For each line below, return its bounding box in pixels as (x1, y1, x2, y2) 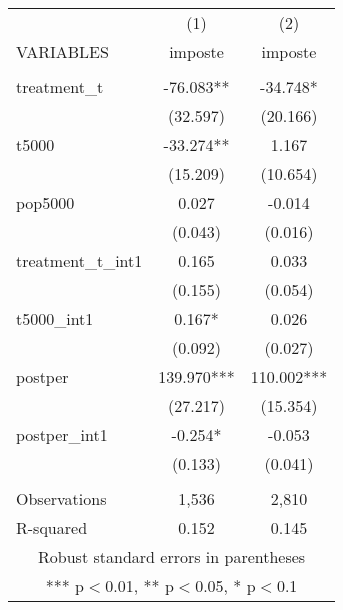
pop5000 (16, 191, 75, 214)
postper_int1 (16, 423, 108, 446)
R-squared (16, 516, 88, 539)
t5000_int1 (16, 307, 94, 330)
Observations (16, 487, 107, 510)
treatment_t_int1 (16, 249, 143, 272)
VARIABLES (16, 40, 109, 63)
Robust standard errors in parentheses (38, 545, 306, 568)
